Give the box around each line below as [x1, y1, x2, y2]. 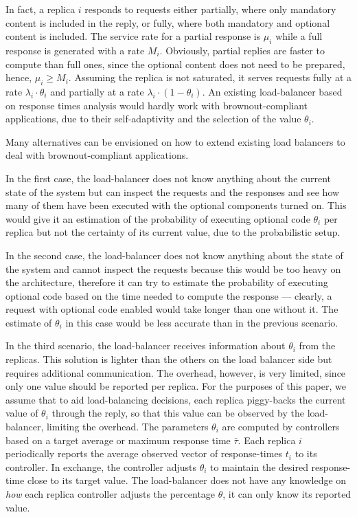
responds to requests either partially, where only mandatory [84, 2, 336, 16]
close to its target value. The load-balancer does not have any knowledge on [27, 473, 347, 487]
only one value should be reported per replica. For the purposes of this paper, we [5, 379, 346, 393]
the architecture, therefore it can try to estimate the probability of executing [5, 275, 328, 289]
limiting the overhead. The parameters [46, 419, 209, 434]
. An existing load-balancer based [202, 84, 343, 98]
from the [299, 338, 336, 353]
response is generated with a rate [5, 43, 145, 57]
